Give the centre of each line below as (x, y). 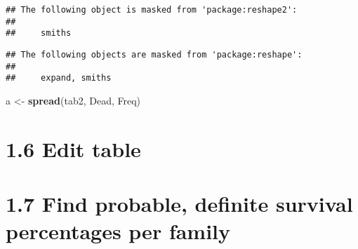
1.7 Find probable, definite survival (179, 204)
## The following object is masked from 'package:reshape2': (152, 10)
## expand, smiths (59, 78)
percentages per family (118, 231)
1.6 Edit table (73, 148)
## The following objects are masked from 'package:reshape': (154, 54)
